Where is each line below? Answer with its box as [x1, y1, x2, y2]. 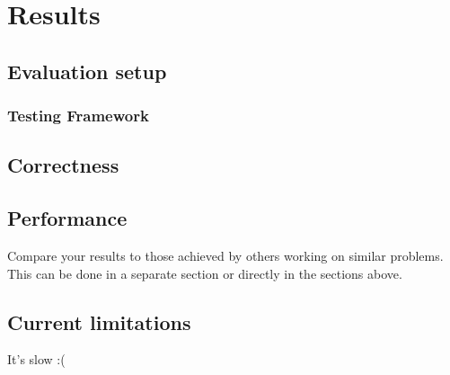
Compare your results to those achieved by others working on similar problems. [7, 246, 444, 264]
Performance [7, 204, 128, 232]
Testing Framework [7, 104, 149, 127]
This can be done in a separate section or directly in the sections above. [7, 263, 402, 282]
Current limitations [7, 308, 191, 335]
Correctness [7, 151, 119, 179]
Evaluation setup [7, 57, 167, 85]
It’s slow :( [7, 350, 66, 369]
